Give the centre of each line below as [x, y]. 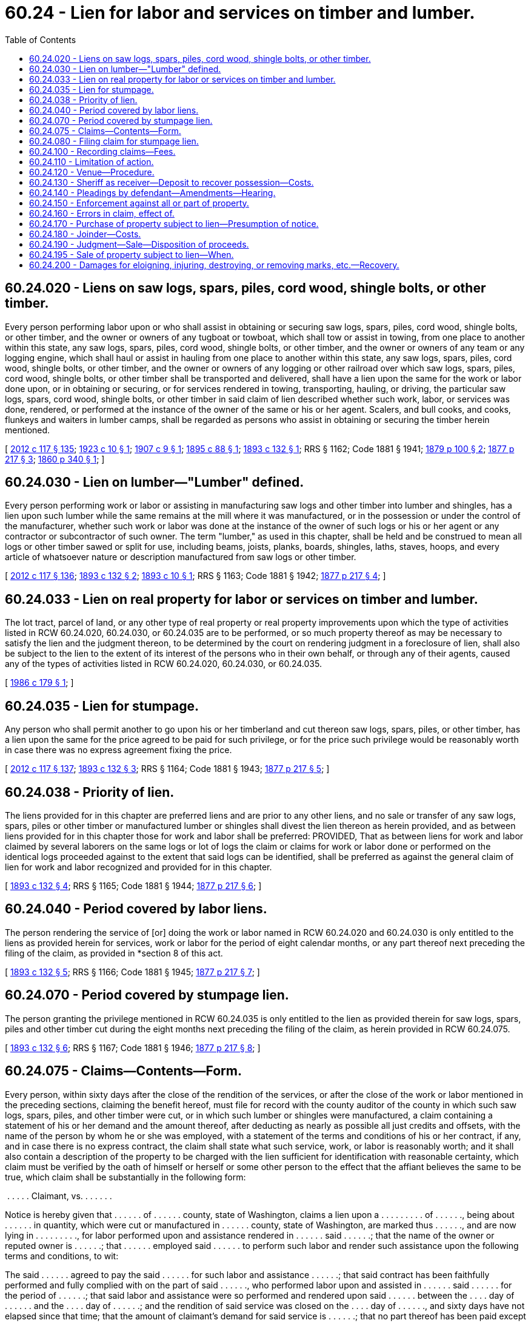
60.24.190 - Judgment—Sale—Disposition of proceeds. [139, 244]
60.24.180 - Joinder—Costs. [85, 234]
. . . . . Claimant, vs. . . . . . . [59, 1196]
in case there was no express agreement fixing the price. [119, 750]
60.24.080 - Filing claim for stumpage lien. [114, 141]
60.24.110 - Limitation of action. [92, 161]
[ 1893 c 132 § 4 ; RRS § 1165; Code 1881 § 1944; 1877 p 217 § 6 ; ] [133, 885]
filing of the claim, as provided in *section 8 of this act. [114, 953]
